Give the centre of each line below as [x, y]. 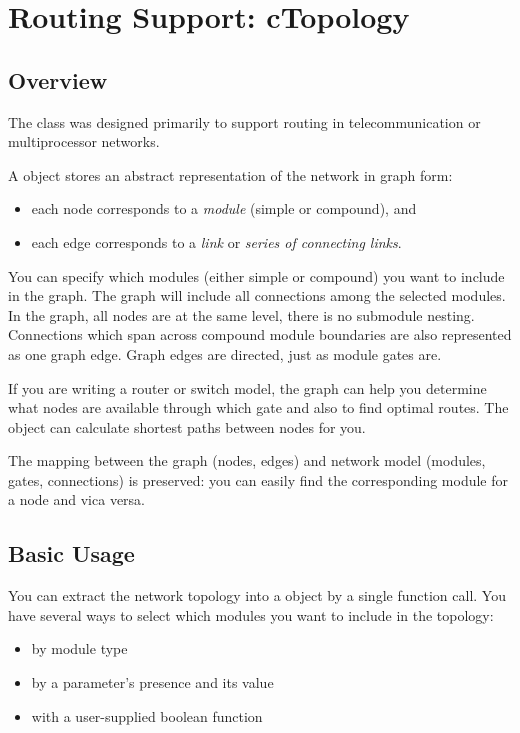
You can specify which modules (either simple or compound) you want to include [256, 275]
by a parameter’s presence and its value [152, 682]
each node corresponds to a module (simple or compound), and [224, 208]
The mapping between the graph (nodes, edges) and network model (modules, [247, 460]
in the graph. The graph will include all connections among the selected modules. [257, 295]
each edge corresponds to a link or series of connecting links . [216, 241]
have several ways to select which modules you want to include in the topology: [251, 614]
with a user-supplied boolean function [147, 715]
